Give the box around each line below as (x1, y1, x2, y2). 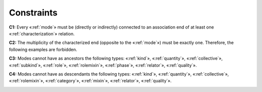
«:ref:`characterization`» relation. (9, 31, 75, 36)
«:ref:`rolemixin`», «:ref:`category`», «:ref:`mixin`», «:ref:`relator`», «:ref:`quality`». (9, 78, 172, 84)
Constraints (9, 7, 58, 18)
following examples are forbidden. (9, 46, 78, 52)
